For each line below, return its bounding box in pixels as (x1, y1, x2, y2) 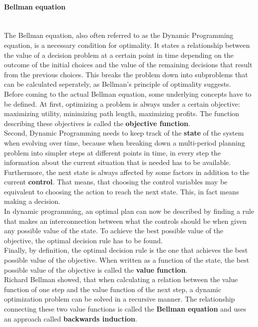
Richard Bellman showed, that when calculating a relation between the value (4, 274, 238, 285)
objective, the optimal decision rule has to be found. (4, 235, 163, 245)
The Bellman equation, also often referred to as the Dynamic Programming (4, 30, 234, 40)
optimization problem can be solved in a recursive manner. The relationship (4, 294, 235, 304)
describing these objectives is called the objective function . (4, 118, 190, 128)
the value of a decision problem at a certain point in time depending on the (4, 49, 234, 60)
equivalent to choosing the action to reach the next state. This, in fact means (4, 186, 239, 196)
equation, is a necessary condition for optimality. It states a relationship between (4, 39, 250, 50)
